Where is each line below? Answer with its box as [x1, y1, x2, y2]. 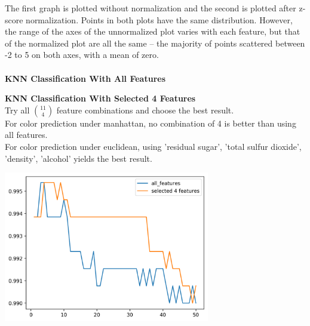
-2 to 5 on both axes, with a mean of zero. [5, 48, 159, 61]
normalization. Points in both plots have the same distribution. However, [26, 13, 293, 26]
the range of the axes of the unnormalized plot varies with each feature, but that [5, 25, 300, 38]
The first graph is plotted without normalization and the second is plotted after [5, 2, 296, 14]
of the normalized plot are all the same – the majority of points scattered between [5, 36, 305, 49]
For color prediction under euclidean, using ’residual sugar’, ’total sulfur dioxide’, [5, 140, 302, 152]
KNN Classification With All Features [5, 72, 165, 84]
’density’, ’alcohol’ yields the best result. [5, 152, 152, 164]
